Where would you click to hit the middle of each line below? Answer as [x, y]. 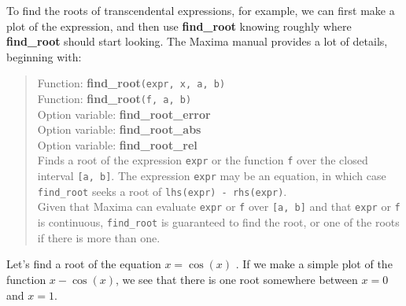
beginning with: [44, 56]
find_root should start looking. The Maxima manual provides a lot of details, [197, 41]
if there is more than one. [99, 237]
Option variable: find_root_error [124, 114]
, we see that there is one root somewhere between [236, 279]
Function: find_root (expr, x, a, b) [131, 83]
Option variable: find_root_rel [117, 144]
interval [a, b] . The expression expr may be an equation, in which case [212, 176]
